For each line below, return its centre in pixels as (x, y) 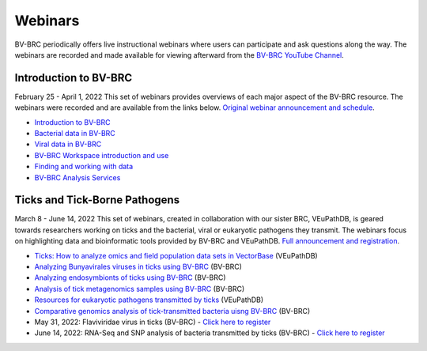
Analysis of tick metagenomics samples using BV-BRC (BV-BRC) (140, 289)
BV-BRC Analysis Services (77, 177)
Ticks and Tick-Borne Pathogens (97, 200)
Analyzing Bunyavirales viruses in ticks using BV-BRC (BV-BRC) (138, 267)
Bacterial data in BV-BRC (75, 134)
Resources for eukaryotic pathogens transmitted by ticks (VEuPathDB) (149, 300)
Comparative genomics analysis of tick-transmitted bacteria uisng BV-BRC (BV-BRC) (172, 311)
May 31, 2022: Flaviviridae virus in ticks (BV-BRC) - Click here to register (153, 322)
